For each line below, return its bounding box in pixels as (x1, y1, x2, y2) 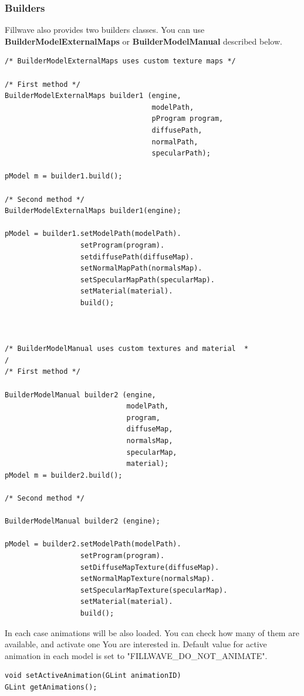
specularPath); (151, 149, 211, 158)
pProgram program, (151, 114, 224, 123)
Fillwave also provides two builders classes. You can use (5, 23, 205, 36)
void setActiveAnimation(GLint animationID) (5, 671, 181, 680)
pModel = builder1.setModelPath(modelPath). (5, 229, 181, 238)
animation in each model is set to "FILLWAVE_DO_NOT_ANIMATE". (5, 649, 268, 661)
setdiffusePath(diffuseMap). (80, 252, 194, 261)
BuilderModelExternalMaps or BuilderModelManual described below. (5, 35, 282, 47)
